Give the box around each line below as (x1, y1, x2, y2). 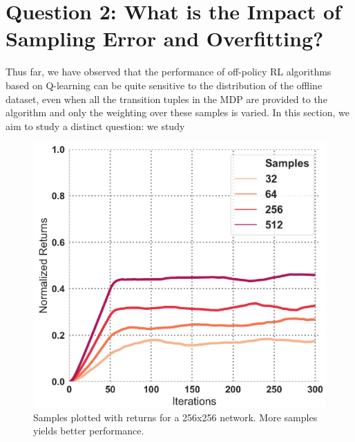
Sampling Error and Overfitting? (6, 24, 324, 53)
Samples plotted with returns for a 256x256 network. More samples (33, 409, 318, 424)
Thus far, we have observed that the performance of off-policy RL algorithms (6, 64, 332, 79)
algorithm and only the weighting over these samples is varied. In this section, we (6, 105, 349, 120)
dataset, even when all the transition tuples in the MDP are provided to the (6, 91, 327, 106)
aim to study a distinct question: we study (6, 118, 185, 133)
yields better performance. (33, 423, 144, 438)
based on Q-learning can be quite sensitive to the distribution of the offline (6, 77, 323, 92)
